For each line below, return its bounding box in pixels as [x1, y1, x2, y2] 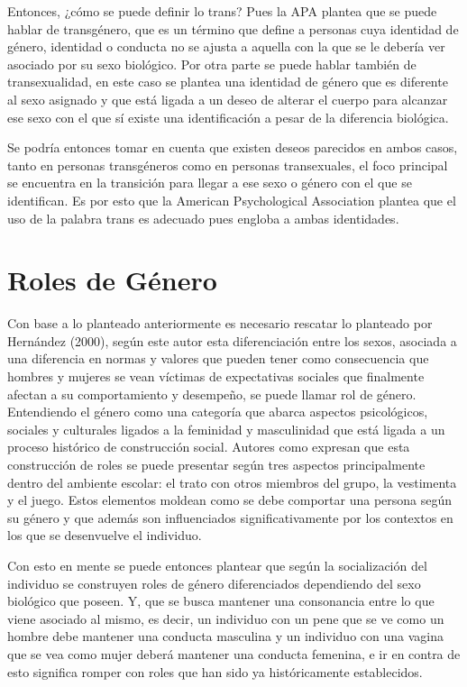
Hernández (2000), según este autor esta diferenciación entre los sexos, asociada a [7, 331, 457, 350]
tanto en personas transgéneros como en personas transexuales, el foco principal [7, 155, 448, 174]
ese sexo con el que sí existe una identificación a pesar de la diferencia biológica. [7, 107, 449, 126]
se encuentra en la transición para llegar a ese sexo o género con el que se [7, 173, 412, 192]
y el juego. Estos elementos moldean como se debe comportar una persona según [7, 490, 453, 509]
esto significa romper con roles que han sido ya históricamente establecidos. [7, 662, 423, 681]
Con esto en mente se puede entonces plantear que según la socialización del [7, 555, 427, 574]
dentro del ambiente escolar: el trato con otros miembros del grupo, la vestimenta [7, 472, 457, 491]
